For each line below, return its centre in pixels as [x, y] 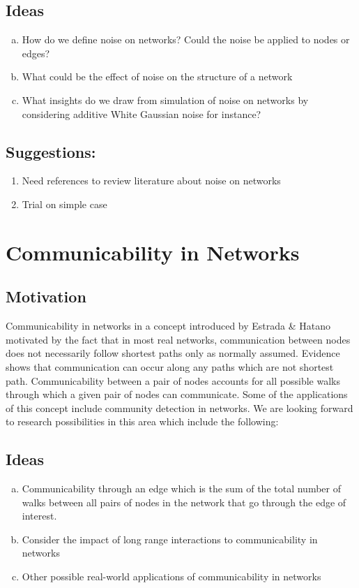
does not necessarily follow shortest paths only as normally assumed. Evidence [173, 353]
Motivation [46, 296]
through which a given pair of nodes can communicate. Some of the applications [177, 394]
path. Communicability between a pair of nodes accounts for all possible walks [173, 380]
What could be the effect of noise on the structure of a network [157, 76]
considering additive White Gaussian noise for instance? [142, 113]
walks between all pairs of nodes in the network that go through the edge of [184, 502]
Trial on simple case [64, 204]
